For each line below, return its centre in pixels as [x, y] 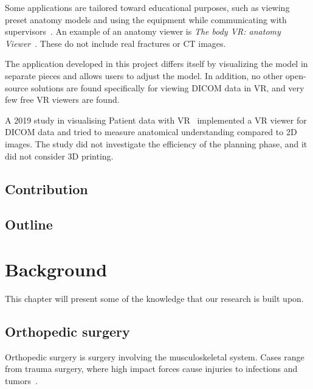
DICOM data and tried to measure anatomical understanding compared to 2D [151, 132]
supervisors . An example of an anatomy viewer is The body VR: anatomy [143, 31]
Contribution [46, 188]
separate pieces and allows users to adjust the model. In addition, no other [144, 75]
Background [56, 269]
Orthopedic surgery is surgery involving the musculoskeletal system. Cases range [155, 356]
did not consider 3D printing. [59, 156]
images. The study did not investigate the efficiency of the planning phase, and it [156, 143]
